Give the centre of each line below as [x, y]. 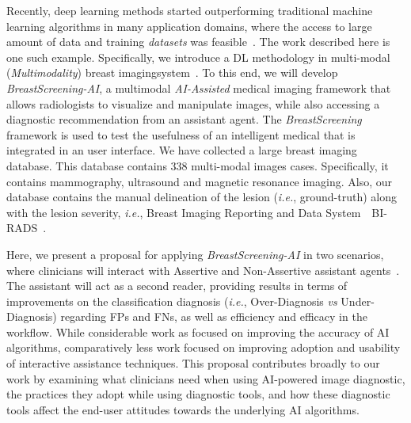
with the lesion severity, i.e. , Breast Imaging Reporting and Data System [184, 212]
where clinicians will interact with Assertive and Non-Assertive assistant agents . [203, 270]
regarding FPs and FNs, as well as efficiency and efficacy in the [214, 316]
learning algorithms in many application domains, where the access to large [189, 26]
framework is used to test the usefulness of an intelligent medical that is [181, 134]
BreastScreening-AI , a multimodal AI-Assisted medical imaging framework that [199, 88]
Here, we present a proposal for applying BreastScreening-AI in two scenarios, [195, 254]
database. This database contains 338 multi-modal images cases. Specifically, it [198, 165]
